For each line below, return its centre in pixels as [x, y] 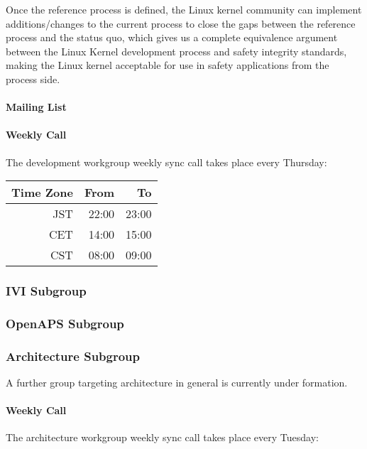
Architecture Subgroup [73, 356]
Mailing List [36, 107]
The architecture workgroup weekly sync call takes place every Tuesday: [162, 437]
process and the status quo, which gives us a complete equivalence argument [172, 37]
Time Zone [42, 193]
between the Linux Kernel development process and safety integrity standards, [176, 51]
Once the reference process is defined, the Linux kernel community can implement [184, 9]
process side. [33, 79]
